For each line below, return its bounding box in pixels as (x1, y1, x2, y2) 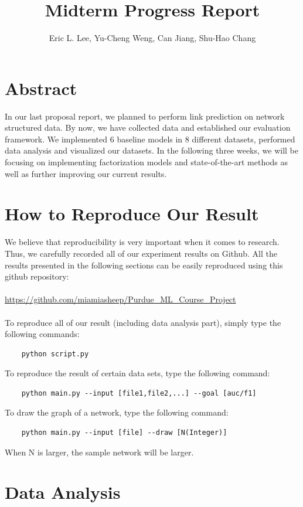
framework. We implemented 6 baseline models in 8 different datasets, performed (5, 132, 295, 145)
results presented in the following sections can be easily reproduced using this (5, 258, 283, 271)
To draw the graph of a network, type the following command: (5, 406, 229, 418)
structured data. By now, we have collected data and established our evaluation (5, 121, 291, 134)
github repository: (5, 270, 69, 283)
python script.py (21, 349, 89, 358)
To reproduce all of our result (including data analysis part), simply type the (5, 316, 281, 328)
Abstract (5, 76, 77, 100)
